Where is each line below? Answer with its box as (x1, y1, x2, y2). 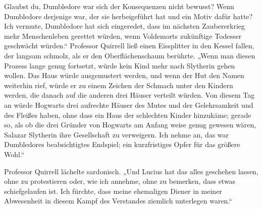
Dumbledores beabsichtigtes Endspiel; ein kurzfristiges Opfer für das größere (4, 139, 240, 150)
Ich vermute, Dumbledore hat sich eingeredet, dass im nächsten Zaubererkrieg (4, 21, 245, 31)
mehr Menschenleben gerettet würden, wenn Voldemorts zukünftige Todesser (4, 30, 242, 41)
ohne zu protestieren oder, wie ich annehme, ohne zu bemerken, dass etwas (4, 176, 236, 186)
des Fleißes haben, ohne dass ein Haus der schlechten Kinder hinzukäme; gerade (4, 109, 251, 120)
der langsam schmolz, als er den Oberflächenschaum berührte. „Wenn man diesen (4, 50, 255, 60)
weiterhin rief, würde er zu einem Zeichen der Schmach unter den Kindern (4, 80, 233, 90)
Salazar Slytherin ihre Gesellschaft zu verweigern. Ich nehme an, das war (4, 129, 229, 140)
